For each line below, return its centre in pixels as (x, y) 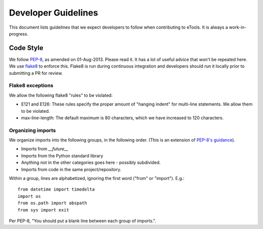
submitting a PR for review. (36, 73)
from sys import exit (43, 210)
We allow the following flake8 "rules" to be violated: (61, 95)
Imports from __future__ (45, 149)
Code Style (26, 48)
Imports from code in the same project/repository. (71, 169)
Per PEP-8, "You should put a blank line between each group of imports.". (83, 221)
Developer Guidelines (54, 13)
